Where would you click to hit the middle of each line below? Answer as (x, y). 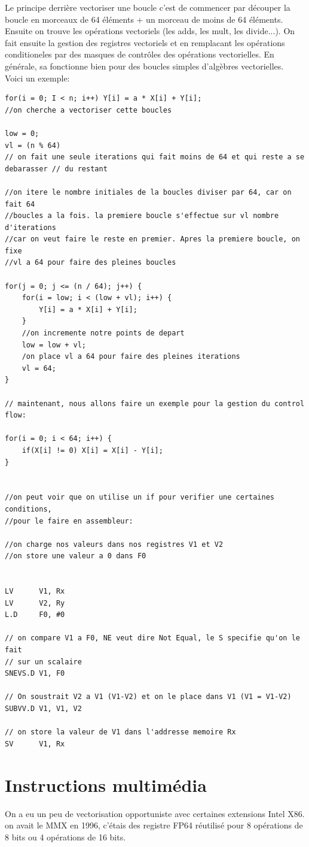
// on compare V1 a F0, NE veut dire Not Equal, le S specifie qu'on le (152, 638)
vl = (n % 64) (33, 145)
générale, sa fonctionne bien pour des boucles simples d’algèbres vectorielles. (144, 66)
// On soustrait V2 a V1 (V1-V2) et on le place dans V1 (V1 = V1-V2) (148, 697)
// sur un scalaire (43, 662)
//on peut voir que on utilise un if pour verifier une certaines (140, 497)
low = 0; (22, 133)
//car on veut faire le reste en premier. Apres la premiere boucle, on (152, 239)
